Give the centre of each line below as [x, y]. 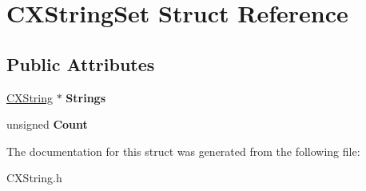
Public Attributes [81, 64]
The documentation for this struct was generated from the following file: [183, 151]
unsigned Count [47, 124]
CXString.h [34, 178]
